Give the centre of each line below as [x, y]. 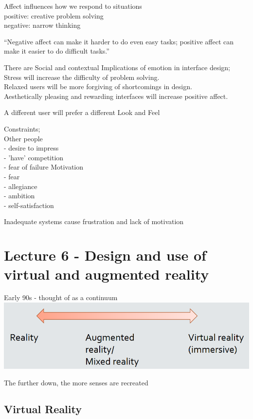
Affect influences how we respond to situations [73, 6]
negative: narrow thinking [42, 25]
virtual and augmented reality [107, 274]
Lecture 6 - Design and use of [105, 255]
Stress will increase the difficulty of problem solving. [82, 77]
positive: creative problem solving [54, 15]
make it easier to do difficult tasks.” [57, 51]
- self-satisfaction [29, 205]
